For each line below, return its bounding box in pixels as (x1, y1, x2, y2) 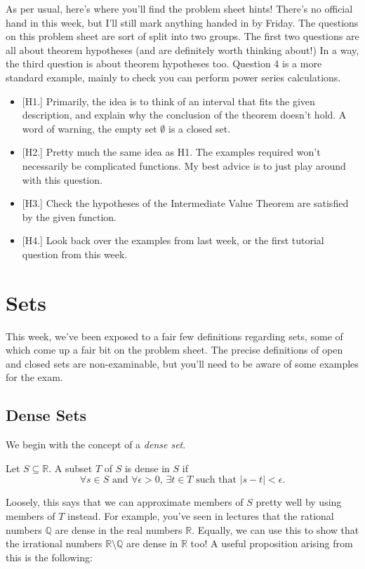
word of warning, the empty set (22, 121, 157, 135)
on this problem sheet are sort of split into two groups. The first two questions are (6, 29, 359, 43)
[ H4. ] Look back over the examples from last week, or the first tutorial (22, 233, 324, 248)
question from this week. (22, 246, 128, 261)
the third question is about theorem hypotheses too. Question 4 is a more (6, 56, 322, 71)
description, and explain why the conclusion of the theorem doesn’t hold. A (22, 107, 347, 122)
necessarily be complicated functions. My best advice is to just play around (22, 158, 346, 173)
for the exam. (6, 370, 63, 384)
